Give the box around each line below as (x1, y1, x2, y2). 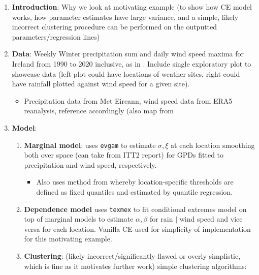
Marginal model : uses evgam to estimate (24, 139, 156, 150)
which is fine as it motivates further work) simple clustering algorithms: (24, 260, 247, 271)
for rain (149, 213, 173, 224)
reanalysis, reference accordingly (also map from (24, 105, 174, 116)
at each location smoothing (171, 139, 255, 150)
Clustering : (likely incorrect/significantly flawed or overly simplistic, (24, 251, 241, 261)
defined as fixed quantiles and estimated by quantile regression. (36, 186, 233, 197)
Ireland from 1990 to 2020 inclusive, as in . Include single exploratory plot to (12, 58, 251, 69)
